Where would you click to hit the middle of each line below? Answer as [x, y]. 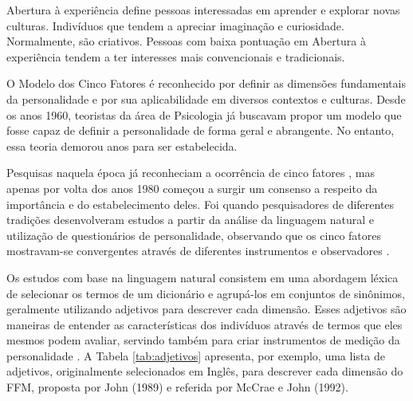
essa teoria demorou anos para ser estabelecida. [122, 145]
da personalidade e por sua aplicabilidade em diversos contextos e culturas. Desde [206, 98]
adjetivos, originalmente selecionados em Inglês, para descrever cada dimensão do [205, 371]
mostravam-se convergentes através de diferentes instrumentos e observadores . [198, 251]
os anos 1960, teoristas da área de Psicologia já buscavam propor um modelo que [204, 114]
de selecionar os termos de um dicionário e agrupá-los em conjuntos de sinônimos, [206, 293]
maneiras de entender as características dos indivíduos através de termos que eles [205, 324]
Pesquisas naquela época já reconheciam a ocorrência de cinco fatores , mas [191, 173]
